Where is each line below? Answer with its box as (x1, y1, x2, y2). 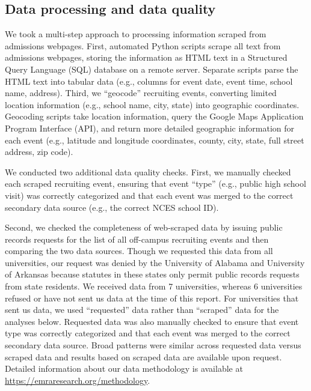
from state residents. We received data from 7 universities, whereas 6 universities (5, 280, 303, 292)
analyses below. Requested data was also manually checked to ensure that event (5, 315, 299, 327)
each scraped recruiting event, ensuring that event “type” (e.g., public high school (5, 177, 306, 190)
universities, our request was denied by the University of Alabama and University (5, 256, 305, 268)
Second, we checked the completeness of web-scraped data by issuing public (5, 221, 283, 234)
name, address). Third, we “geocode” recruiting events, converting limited (5, 86, 277, 99)
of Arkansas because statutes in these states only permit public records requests (5, 268, 300, 280)
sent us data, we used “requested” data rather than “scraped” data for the (5, 303, 279, 316)
